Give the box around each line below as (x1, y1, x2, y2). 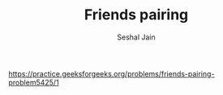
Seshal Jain (117, 32, 156, 42)
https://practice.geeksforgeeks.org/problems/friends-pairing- (8, 68, 215, 78)
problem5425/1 (8, 77, 59, 87)
